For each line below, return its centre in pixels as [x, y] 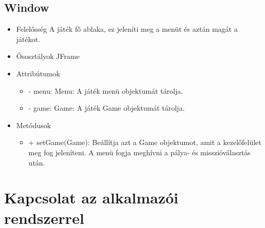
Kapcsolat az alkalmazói [91, 198]
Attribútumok [38, 73]
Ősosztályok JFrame [48, 56]
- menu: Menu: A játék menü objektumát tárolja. [106, 90]
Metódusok [34, 125]
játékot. [28, 39]
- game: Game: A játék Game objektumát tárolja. [107, 108]
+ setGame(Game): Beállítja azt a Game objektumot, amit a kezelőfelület [145, 142]
